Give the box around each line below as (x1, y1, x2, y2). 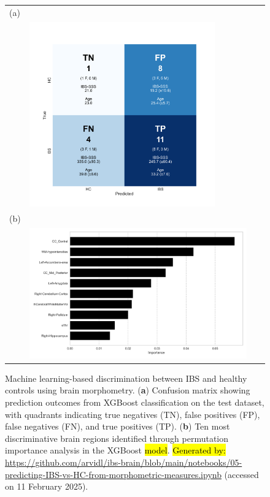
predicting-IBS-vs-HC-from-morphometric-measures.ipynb (5, 468, 222, 480)
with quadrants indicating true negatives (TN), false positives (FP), (5, 408, 260, 420)
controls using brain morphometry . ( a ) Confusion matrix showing (5, 384, 250, 396)
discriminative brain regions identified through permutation (5, 431, 229, 444)
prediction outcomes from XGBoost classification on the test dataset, (5, 396, 264, 409)
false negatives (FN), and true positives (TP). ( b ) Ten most (5, 420, 230, 433)
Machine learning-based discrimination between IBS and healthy (5, 371, 247, 384)
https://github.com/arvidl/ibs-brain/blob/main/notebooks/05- (5, 456, 242, 469)
